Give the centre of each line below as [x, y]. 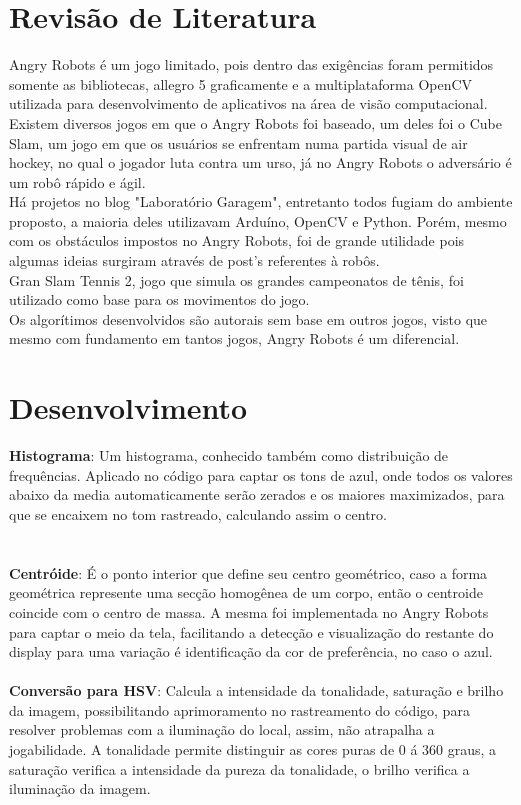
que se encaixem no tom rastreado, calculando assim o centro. [198, 513]
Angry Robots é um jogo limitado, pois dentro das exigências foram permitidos [251, 64]
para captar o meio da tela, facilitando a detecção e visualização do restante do [251, 631]
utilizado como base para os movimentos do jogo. [159, 299]
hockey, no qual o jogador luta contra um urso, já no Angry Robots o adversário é [260, 162]
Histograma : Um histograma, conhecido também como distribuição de [229, 455]
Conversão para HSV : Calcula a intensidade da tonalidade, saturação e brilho [256, 690]
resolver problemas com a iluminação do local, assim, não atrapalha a [222, 729]
